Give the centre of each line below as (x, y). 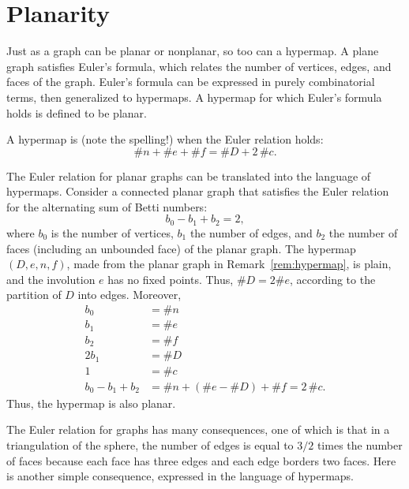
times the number (360, 445)
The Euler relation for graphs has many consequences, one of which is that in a (198, 429)
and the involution (51, 279)
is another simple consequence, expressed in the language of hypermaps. (180, 476)
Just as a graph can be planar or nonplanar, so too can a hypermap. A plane (193, 51)
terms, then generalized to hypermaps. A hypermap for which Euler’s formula (194, 97)
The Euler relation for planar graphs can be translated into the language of (189, 175)
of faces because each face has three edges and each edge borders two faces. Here (201, 460)
